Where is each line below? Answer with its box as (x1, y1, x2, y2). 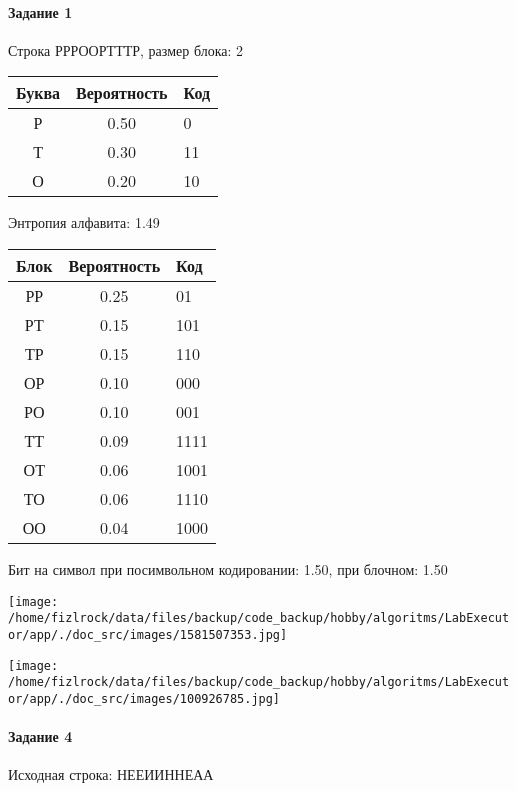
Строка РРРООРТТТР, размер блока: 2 (8, 39, 244, 60)
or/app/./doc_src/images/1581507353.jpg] (8, 627, 288, 642)
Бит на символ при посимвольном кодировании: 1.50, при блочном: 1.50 (8, 558, 448, 579)
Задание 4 (8, 726, 73, 747)
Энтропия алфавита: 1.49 (8, 212, 160, 233)
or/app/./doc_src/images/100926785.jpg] (8, 691, 281, 706)
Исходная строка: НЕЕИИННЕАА (8, 764, 214, 785)
